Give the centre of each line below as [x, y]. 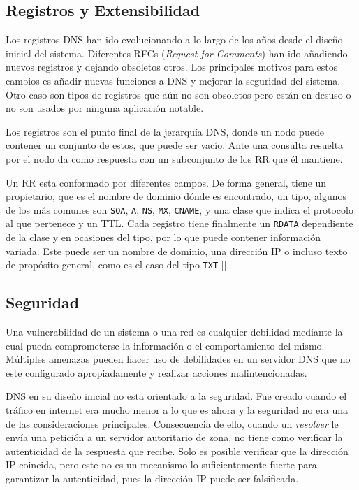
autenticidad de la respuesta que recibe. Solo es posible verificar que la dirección [177, 451]
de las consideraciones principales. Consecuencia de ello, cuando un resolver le [172, 423]
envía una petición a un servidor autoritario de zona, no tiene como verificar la [174, 437]
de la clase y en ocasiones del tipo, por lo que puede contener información [163, 237]
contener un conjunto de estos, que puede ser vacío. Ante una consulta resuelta [175, 145]
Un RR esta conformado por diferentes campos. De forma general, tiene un [166, 182]
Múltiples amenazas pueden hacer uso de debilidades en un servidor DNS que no [178, 359]
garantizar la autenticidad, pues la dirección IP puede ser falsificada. [152, 478]
